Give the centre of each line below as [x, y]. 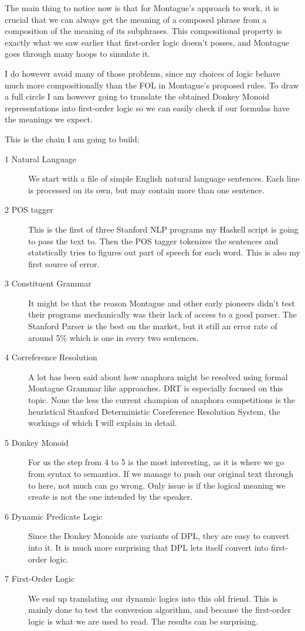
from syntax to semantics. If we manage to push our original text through [161, 473]
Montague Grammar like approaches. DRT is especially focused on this [156, 388]
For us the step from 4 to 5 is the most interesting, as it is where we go [156, 462]
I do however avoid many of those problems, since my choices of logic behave [143, 73]
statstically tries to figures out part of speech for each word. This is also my [164, 252]
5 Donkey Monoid [37, 442]
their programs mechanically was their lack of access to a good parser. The [162, 314]
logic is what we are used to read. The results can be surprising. [143, 621]
